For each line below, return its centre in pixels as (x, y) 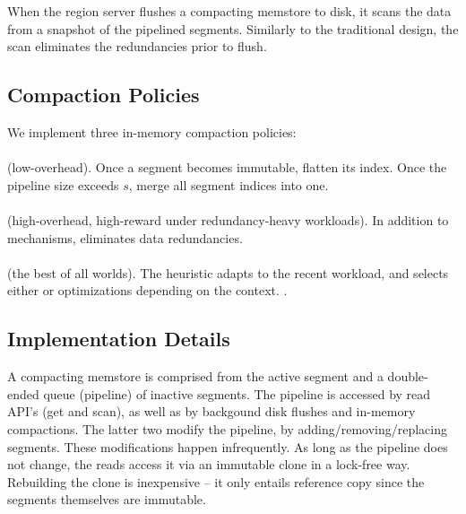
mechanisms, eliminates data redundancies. (125, 237)
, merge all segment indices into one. (229, 184)
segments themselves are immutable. (107, 499)
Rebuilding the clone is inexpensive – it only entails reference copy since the (216, 481)
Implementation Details (119, 339)
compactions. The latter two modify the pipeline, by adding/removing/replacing (228, 428)
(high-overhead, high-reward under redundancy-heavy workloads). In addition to (228, 219)
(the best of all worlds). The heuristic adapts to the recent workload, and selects (228, 272)
